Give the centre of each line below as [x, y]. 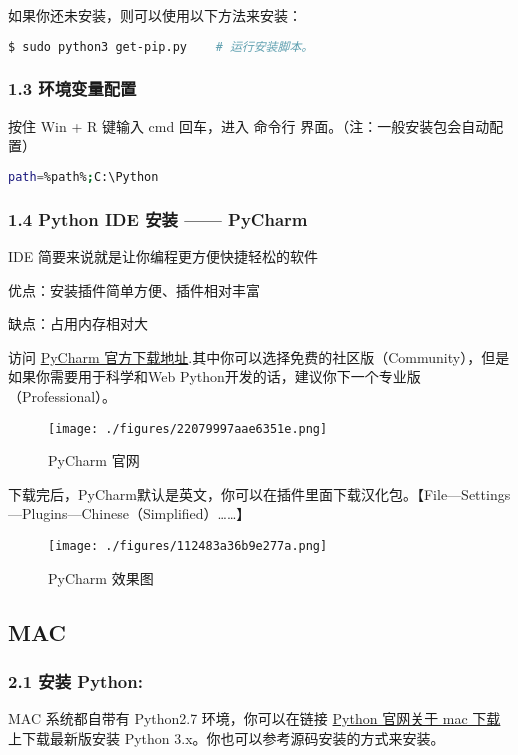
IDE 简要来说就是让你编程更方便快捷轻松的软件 [163, 255]
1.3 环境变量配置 [72, 88]
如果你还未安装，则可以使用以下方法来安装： [155, 15]
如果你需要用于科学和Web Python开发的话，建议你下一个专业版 [214, 376]
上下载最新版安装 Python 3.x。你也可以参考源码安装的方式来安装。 [226, 737]
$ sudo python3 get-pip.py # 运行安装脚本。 [161, 46]
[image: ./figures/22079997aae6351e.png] [188, 428]
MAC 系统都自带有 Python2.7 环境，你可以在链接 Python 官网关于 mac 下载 [254, 718]
